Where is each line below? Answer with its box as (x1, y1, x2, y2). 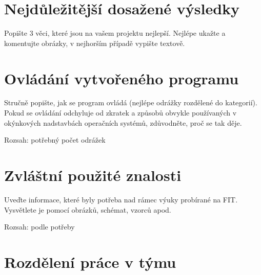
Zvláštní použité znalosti (4, 165, 182, 185)
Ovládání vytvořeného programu (4, 67, 239, 88)
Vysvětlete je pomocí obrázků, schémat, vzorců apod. (4, 204, 171, 215)
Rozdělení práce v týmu (4, 251, 176, 272)
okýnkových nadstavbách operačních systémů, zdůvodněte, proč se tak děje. (4, 117, 242, 128)
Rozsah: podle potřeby (4, 221, 75, 232)
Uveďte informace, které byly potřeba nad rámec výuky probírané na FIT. (4, 194, 238, 204)
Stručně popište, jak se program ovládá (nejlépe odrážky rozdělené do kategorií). (4, 97, 257, 108)
